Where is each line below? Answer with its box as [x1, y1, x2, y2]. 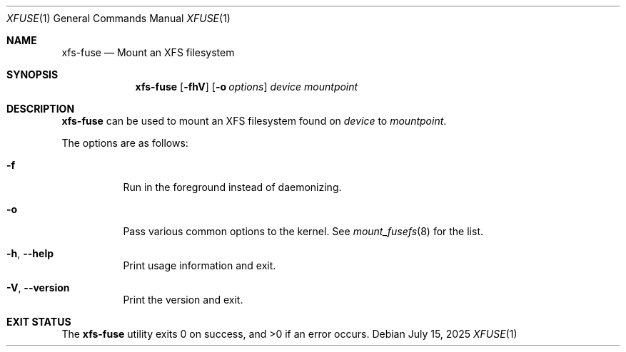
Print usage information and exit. [123, 259, 276, 271]
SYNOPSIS [6, 68, 59, 81]
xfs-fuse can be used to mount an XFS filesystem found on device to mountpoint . [61, 115, 447, 127]
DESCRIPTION [6, 103, 75, 115]
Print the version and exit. [123, 294, 243, 306]
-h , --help [6, 247, 54, 259]
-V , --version [6, 281, 70, 294]
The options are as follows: [61, 137, 188, 149]
